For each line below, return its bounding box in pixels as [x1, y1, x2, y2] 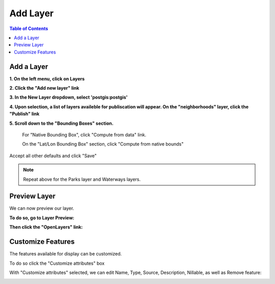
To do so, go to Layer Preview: [9, 214, 75, 221]
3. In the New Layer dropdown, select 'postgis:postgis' [9, 94, 128, 100]
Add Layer [9, 8, 54, 19]
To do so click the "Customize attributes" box [9, 260, 105, 266]
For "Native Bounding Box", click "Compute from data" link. [22, 131, 147, 137]
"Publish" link [9, 111, 40, 117]
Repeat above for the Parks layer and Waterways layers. [23, 176, 141, 182]
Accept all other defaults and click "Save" [9, 153, 97, 159]
